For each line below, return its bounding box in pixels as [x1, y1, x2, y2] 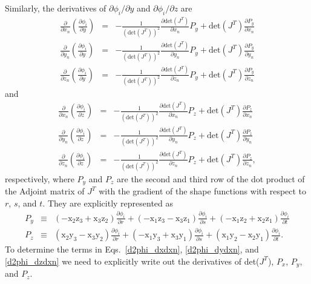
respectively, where [5, 172, 74, 185]
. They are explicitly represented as [42, 196, 174, 209]
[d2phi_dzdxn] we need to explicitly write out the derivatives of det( [5, 254, 260, 267]
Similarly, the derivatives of [5, 2, 106, 14]
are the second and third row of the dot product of [117, 172, 305, 185]
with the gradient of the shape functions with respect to [99, 185, 307, 197]
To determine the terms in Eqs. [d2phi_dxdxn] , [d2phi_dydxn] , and [5, 243, 259, 256]
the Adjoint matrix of [5, 185, 85, 197]
